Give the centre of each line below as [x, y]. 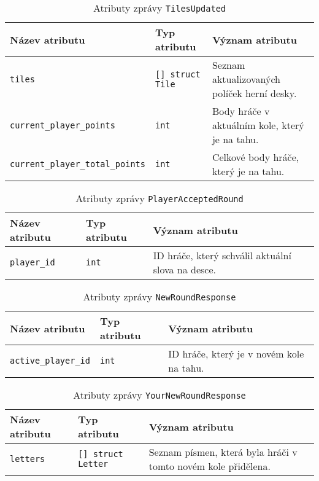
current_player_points [63, 125]
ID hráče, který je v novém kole [236, 354]
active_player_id [50, 361]
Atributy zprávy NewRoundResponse [159, 296]
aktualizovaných [246, 79]
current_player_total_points [78, 164]
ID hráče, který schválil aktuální [222, 255]
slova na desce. [185, 269]
